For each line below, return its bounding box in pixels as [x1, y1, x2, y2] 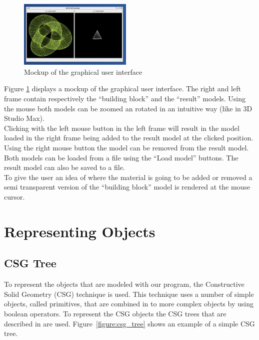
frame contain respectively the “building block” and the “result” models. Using [4, 93, 246, 104]
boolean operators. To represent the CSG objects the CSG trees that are [4, 308, 226, 318]
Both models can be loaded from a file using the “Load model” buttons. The [4, 152, 238, 162]
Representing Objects [4, 221, 155, 241]
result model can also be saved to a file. [4, 162, 125, 173]
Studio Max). [4, 113, 44, 123]
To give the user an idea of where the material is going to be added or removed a [4, 172, 252, 182]
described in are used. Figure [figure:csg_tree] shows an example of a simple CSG [4, 318, 255, 328]
